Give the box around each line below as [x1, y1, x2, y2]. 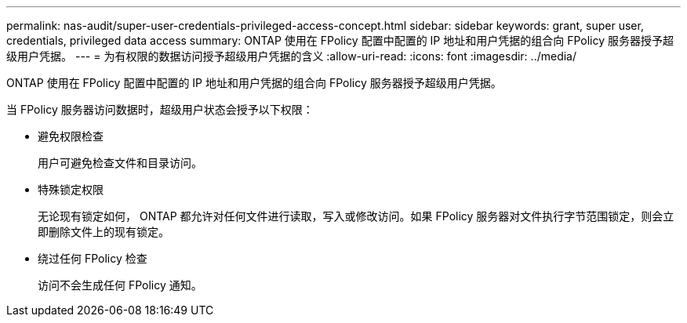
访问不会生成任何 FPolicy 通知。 [38, 278, 202, 292]
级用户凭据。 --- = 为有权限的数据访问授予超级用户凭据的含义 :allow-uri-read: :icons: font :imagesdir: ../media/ [6, 49, 577, 63]
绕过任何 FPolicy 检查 [38, 252, 147, 265]
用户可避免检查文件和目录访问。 [38, 156, 202, 169]
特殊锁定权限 [38, 183, 104, 196]
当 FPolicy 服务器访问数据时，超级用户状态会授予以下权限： [6, 103, 314, 116]
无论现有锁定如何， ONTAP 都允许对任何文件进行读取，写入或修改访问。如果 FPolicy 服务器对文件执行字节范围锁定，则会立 [38, 209, 674, 223]
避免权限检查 [38, 129, 104, 143]
